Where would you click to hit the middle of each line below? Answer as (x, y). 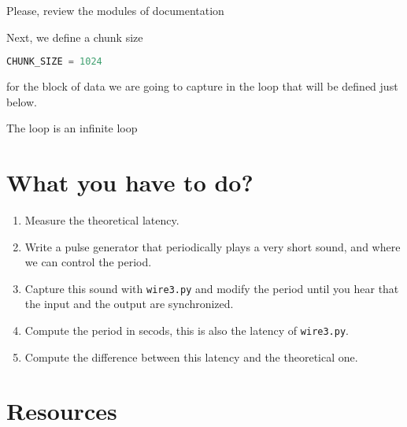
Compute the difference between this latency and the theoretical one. (191, 356)
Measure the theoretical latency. (102, 219)
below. (22, 101)
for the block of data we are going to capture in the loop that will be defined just (202, 86)
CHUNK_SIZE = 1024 (54, 62)
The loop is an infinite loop (72, 128)
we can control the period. (88, 262)
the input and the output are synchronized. (129, 304)
